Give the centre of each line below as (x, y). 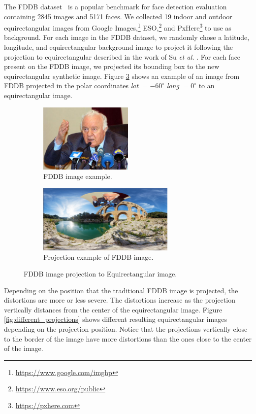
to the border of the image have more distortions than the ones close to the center (128, 338)
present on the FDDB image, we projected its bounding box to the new (112, 66)
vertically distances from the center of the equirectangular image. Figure (113, 309)
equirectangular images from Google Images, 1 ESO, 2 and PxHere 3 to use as (118, 27)
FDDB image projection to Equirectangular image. (100, 273)
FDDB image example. (78, 176)
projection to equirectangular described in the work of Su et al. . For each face (122, 56)
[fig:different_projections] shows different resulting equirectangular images (115, 319)
